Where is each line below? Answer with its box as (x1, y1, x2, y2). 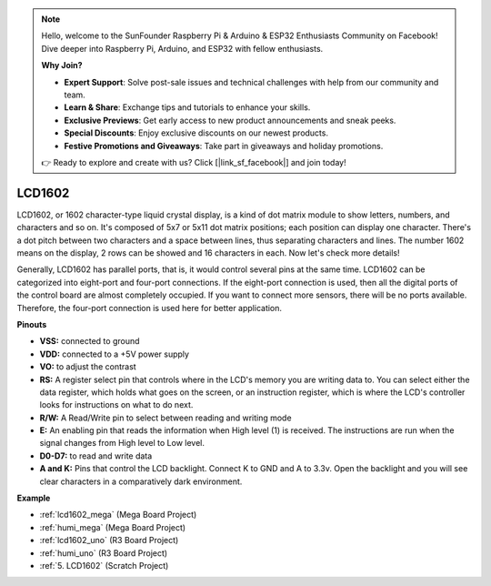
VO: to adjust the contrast (39, 361, 136, 372)
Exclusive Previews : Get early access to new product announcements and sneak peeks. (64, 115, 396, 126)
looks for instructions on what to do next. (39, 399, 194, 410)
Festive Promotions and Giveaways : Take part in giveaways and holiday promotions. (64, 140, 384, 151)
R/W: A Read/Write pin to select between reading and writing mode (39, 412, 292, 423)
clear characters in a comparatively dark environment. (39, 476, 243, 487)
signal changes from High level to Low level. (39, 438, 205, 449)
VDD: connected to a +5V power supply (39, 349, 190, 359)
